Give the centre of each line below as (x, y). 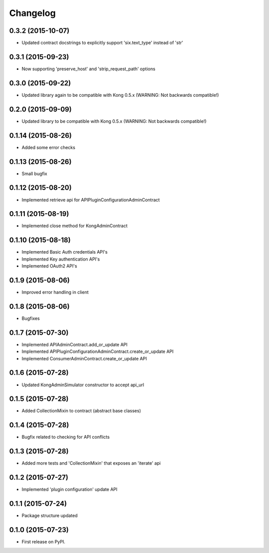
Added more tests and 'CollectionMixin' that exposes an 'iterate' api (91, 463)
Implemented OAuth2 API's (49, 266)
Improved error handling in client (55, 292)
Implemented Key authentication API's (61, 259)
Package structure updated (50, 516)
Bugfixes (31, 318)
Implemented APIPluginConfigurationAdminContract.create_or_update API (98, 351)
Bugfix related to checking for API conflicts (66, 437)
